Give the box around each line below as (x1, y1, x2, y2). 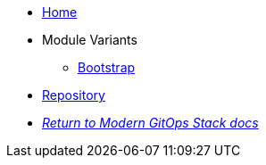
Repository (42, 87, 105, 103)
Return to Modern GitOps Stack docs (42, 115, 259, 130)
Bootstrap (78, 60, 136, 75)
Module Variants (42, 32, 137, 47)
